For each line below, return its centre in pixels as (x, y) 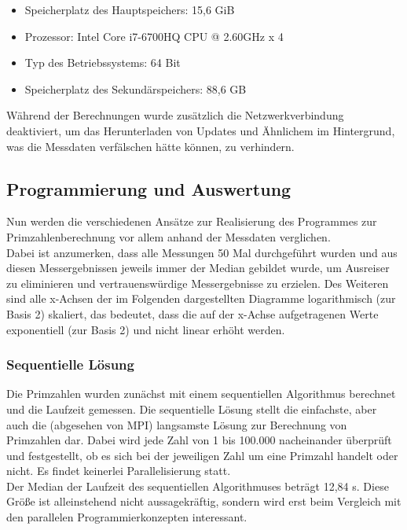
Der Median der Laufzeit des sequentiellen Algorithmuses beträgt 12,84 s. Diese (198, 486)
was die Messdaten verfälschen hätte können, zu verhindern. (150, 146)
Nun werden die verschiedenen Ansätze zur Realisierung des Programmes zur (192, 221)
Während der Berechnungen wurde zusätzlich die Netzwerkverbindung (175, 115)
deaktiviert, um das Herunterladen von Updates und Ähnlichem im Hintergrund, (201, 130)
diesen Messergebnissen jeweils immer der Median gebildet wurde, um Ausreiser (198, 268)
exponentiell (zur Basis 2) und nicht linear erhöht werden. (146, 329)
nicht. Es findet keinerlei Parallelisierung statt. (119, 471)
